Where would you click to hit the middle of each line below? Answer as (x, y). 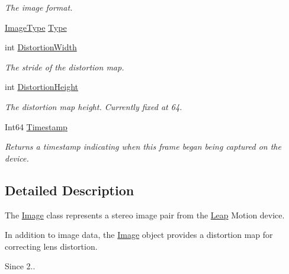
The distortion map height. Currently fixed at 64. (94, 106)
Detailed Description (70, 190)
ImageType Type (36, 27)
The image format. (39, 7)
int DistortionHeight (42, 87)
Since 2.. (20, 266)
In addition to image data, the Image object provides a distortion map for (139, 235)
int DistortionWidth (41, 47)
